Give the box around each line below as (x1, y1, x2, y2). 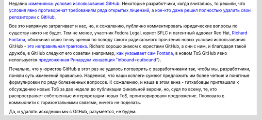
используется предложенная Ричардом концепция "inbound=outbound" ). (9, 57, 161, 63)
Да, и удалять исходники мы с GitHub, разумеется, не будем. (9, 108, 137, 114)
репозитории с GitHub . (9, 14, 56, 20)
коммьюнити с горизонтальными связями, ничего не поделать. (9, 100, 142, 105)
